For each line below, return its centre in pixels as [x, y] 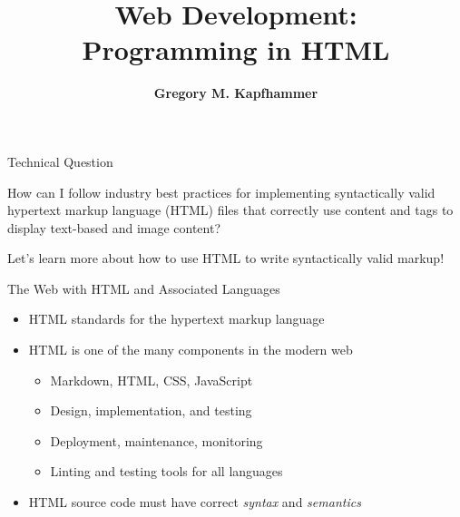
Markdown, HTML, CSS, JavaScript [152, 380]
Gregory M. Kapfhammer [236, 93]
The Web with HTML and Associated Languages [144, 288]
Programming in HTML [236, 49]
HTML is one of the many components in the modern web [191, 350]
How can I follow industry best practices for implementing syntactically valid [221, 192]
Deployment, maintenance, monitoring [157, 440]
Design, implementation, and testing [151, 410]
